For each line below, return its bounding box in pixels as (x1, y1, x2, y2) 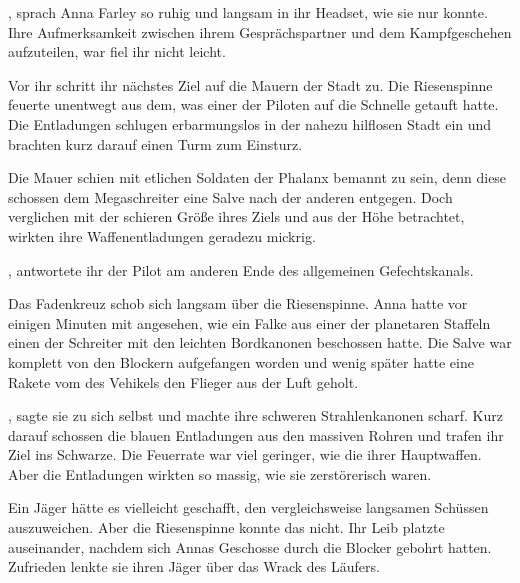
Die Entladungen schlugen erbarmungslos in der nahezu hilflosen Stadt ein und (8, 113, 492, 134)
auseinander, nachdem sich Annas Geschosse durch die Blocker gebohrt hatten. (8, 536, 492, 557)
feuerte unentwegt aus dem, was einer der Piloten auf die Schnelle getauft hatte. (8, 94, 499, 115)
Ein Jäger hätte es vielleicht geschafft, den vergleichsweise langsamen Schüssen (8, 497, 489, 518)
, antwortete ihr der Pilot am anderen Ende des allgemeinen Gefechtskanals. (8, 259, 474, 280)
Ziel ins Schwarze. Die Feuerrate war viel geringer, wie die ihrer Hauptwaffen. (8, 444, 482, 465)
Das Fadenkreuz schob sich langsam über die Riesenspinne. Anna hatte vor (8, 293, 468, 314)
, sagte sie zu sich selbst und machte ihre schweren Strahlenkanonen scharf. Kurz (8, 405, 503, 426)
